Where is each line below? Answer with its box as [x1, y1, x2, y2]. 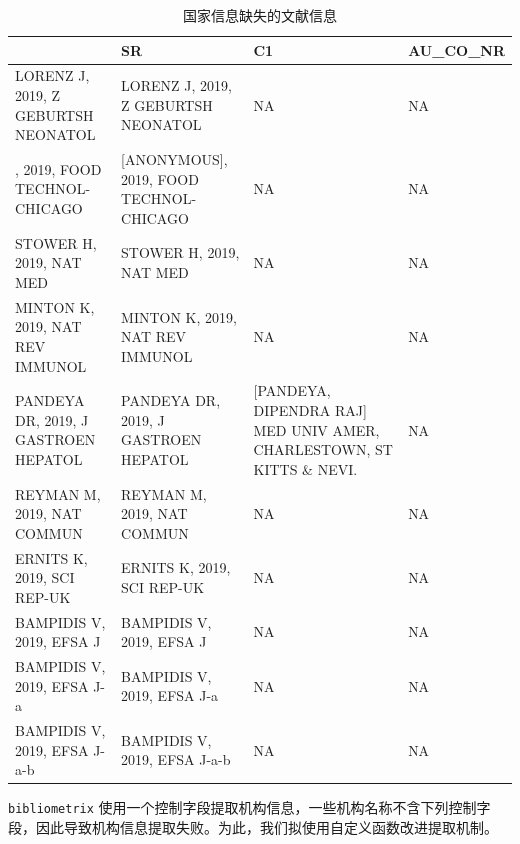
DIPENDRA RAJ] [253, 399, 367, 420]
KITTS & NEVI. [253, 458, 358, 479]
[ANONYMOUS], [121, 149, 228, 170]
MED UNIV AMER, [253, 419, 380, 440]
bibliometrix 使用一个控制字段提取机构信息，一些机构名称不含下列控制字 [8, 797, 491, 818]
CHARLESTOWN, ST [253, 439, 393, 460]
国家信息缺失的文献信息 [183, 5, 337, 25]
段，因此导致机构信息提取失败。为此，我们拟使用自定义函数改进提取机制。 [8, 817, 498, 838]
